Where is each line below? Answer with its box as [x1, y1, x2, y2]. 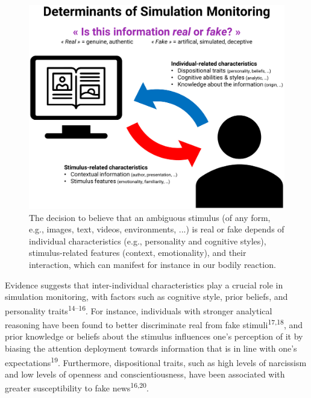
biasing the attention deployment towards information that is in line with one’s [5, 341, 297, 354]
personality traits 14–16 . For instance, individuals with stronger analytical [5, 302, 272, 317]
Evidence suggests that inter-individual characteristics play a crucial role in [5, 278, 283, 291]
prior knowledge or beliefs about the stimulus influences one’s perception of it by [5, 330, 303, 343]
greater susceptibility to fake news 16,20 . [5, 380, 149, 394]
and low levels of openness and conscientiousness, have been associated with [5, 367, 285, 380]
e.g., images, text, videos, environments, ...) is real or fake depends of [29, 223, 284, 235]
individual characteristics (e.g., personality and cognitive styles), [29, 234, 266, 247]
